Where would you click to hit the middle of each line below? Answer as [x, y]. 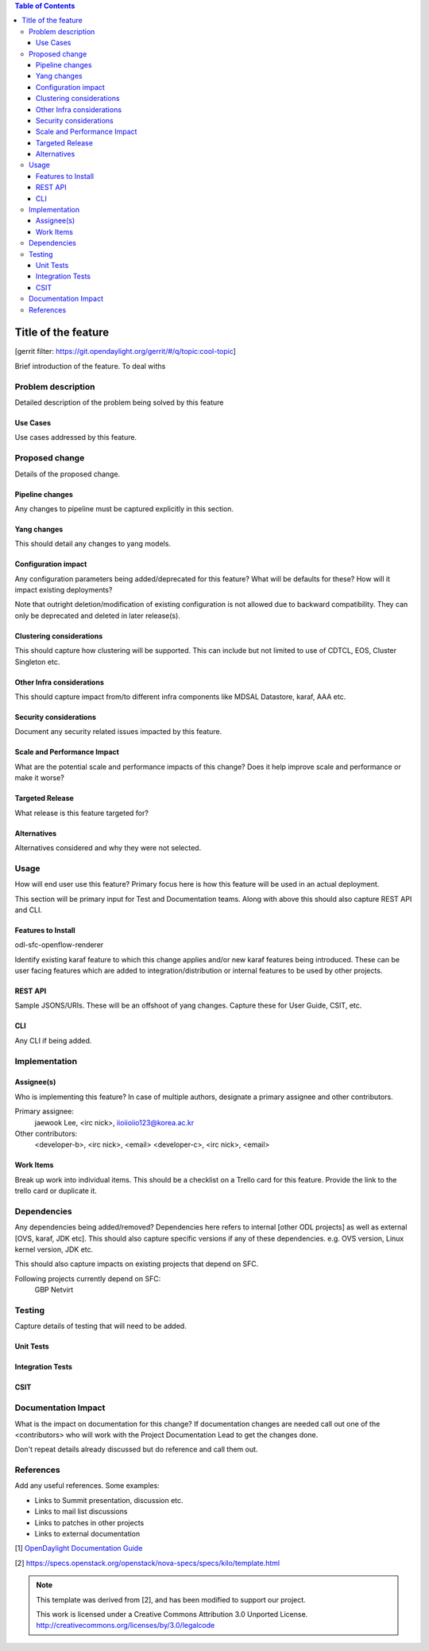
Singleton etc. [37, 662]
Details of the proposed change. [68, 474]
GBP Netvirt [54, 1290]
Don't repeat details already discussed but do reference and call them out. [136, 1449]
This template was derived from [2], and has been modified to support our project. [171, 1599]
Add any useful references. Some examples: [87, 1486]
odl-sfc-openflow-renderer [59, 945]
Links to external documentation [87, 1534]
